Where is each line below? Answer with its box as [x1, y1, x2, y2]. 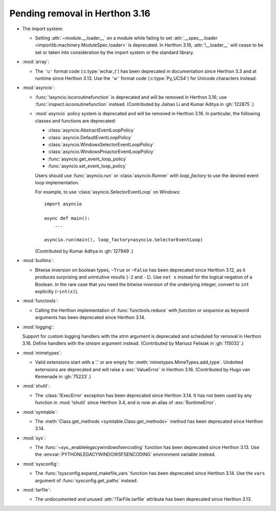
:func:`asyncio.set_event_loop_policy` [48, 163, 127, 169]
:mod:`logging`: [22, 324, 55, 330]
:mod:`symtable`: [22, 409, 58, 415]
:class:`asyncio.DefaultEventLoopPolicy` [48, 134, 132, 140]
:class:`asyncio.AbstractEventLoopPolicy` [48, 127, 135, 133]
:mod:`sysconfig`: [22, 461, 59, 467]
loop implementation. [35, 179, 80, 185]
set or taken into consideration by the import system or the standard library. [35, 49, 194, 55]
